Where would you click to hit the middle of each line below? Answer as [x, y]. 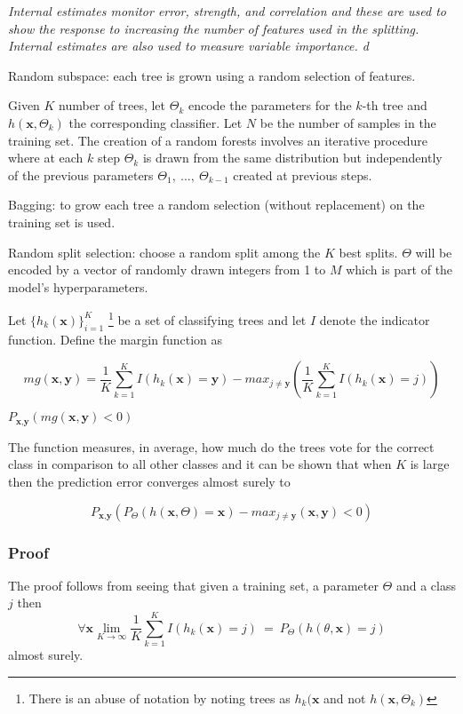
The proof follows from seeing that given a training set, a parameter [193, 585]
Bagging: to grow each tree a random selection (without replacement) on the [216, 205]
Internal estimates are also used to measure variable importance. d [189, 46]
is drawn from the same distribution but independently [292, 158]
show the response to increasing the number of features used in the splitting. [214, 28]
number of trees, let [112, 105]
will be [434, 252]
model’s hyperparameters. [78, 286]
